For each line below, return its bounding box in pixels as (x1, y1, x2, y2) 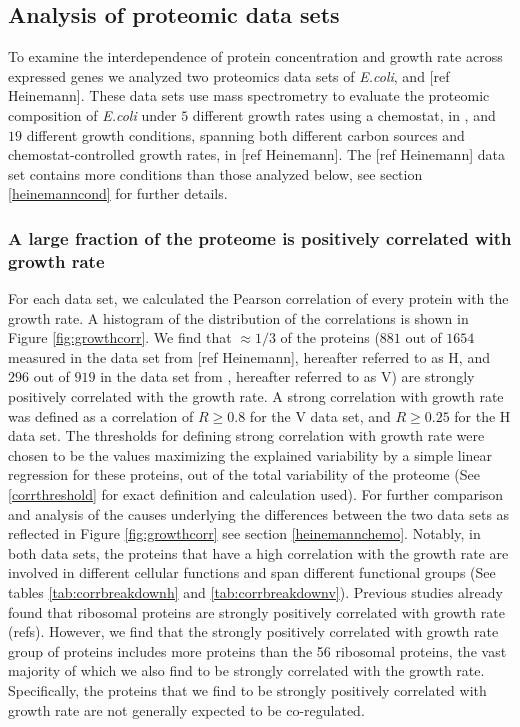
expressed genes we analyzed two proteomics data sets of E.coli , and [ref (8, 65, 450, 86)
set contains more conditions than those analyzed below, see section (8, 163, 423, 184)
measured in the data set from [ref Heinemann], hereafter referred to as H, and (8, 346, 490, 367)
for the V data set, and (249, 405, 391, 426)
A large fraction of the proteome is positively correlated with (8, 225, 512, 250)
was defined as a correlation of (8, 405, 194, 426)
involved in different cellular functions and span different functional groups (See (8, 562, 496, 583)
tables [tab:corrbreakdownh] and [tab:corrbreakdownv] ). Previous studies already (8, 582, 503, 602)
